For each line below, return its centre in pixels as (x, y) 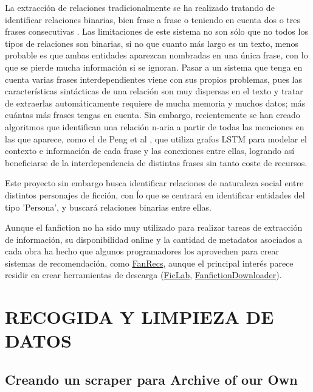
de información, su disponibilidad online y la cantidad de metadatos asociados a (154, 239)
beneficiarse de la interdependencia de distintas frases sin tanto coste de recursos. (156, 162)
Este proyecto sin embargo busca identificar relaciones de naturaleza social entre (154, 183)
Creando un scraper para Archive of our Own (151, 380)
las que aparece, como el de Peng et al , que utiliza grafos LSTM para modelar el (156, 138)
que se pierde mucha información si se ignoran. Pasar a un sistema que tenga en (154, 67)
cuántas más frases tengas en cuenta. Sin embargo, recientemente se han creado (153, 115)
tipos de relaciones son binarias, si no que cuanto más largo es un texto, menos (152, 43)
